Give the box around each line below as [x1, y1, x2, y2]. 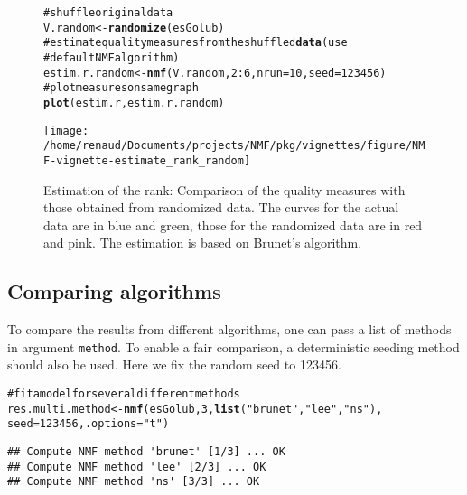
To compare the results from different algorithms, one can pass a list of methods [7, 320, 452, 339]
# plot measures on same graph [43, 81, 199, 95]
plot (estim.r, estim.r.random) [43, 96, 225, 109]
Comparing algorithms [7, 277, 221, 305]
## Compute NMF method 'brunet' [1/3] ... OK [7, 444, 285, 458]
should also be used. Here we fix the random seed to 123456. [7, 355, 341, 374]
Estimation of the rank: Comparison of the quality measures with [43, 180, 406, 199]
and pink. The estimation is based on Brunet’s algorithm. [43, 233, 362, 252]
